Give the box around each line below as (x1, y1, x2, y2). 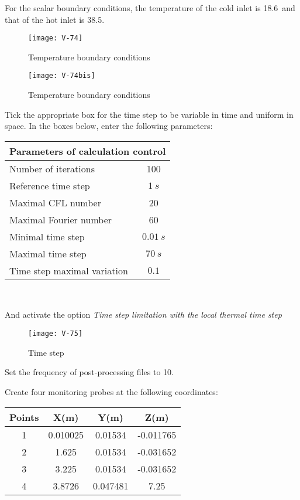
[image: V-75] (28, 329, 83, 338)
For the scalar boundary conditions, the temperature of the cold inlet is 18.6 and (5, 2, 295, 13)
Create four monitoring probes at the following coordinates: (5, 385, 218, 397)
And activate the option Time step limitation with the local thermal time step (5, 308, 282, 321)
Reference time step (9, 178, 90, 192)
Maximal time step (9, 246, 87, 260)
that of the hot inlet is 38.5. (5, 13, 105, 25)
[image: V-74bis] (28, 72, 95, 80)
